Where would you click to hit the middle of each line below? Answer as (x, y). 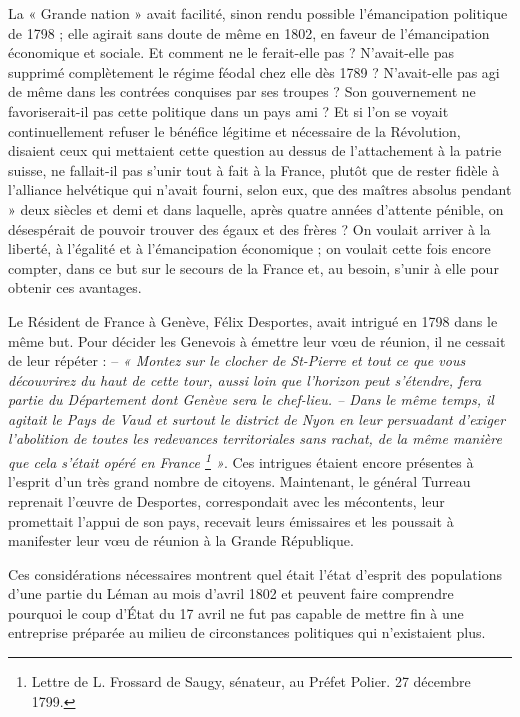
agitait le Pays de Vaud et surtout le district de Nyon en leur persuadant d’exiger (257, 418)
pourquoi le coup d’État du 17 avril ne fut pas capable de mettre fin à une (236, 612)
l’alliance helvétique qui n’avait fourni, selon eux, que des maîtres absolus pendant (260, 189)
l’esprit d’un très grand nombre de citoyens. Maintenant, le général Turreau (239, 481)
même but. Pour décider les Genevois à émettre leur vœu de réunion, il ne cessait (257, 340)
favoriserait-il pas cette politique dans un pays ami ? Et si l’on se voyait (228, 110)
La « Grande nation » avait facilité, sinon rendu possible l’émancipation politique (258, 13)
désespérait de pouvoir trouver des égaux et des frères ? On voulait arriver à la (249, 228)
